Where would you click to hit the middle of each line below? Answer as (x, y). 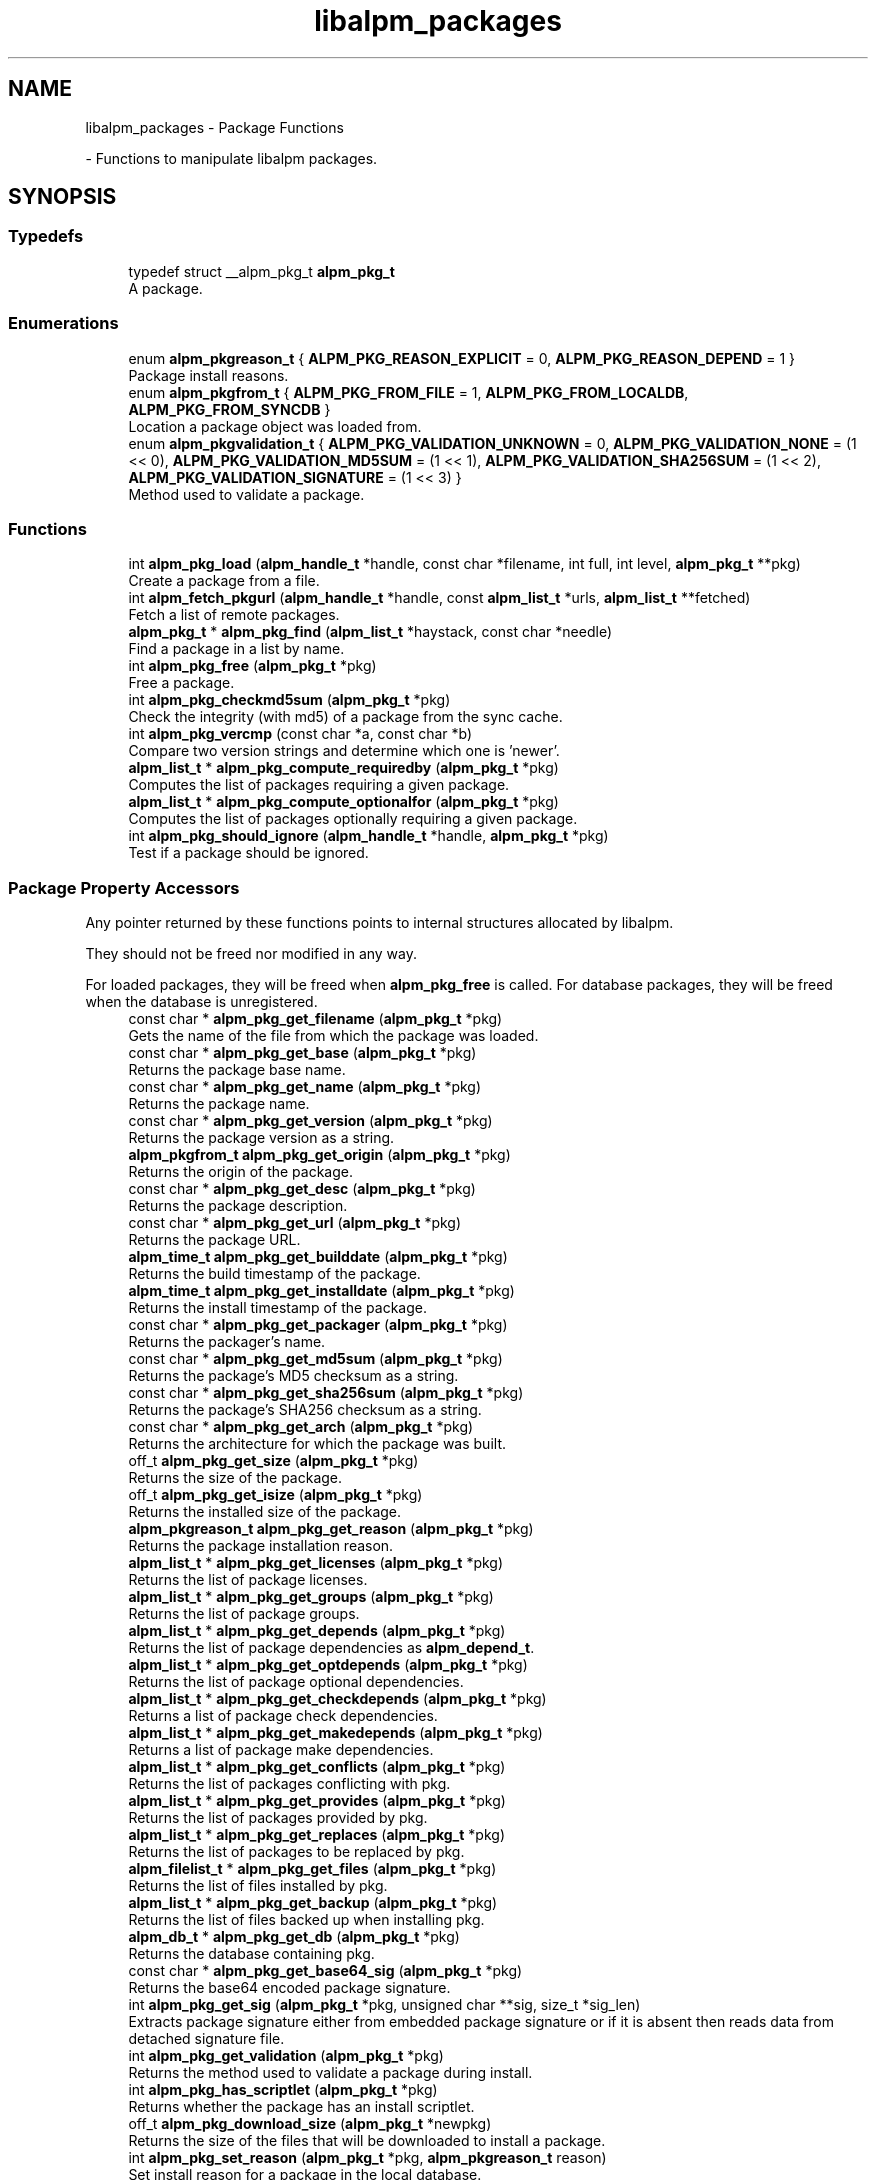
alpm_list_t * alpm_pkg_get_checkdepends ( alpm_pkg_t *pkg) (337, 1699)
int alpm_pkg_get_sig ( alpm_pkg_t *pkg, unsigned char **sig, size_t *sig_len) (384, 2005)
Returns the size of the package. (235, 1478)
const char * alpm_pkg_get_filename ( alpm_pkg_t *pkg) (315, 1019)
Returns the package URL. (214, 1240)
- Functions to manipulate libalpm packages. (231, 158)
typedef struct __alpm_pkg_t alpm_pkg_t (261, 271)
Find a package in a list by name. (236, 649)
